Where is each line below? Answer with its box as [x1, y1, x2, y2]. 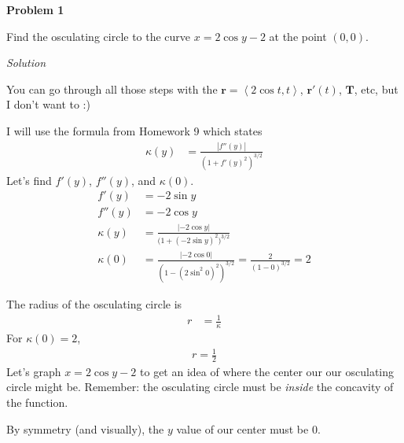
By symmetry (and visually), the [6, 420, 164, 437]
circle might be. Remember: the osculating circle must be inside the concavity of [6, 378, 394, 395]
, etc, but [354, 80, 398, 97]
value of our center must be [176, 420, 309, 437]
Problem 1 [6, 2, 64, 17]
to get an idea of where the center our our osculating [140, 363, 395, 379]
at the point [269, 28, 327, 44]
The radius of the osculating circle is [6, 295, 182, 312]
